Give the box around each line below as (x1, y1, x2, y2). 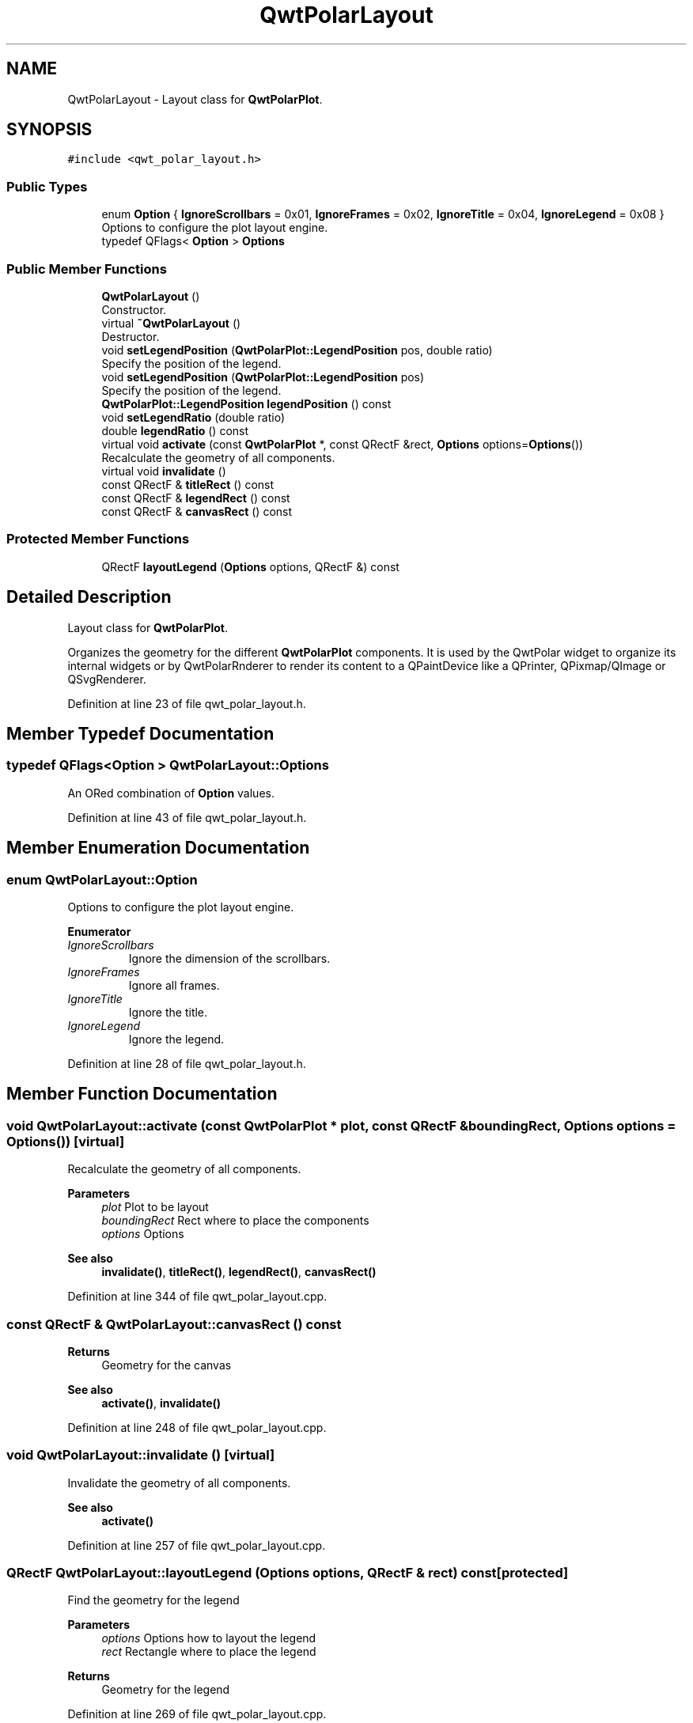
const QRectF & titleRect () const (101, 477, 275, 491)
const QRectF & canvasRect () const (101, 504, 293, 518)
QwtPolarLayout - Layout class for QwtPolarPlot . (67, 92, 323, 106)
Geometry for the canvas (101, 1358, 232, 1372)
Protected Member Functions (6, 531, 190, 547)
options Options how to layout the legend (101, 1631, 316, 1645)
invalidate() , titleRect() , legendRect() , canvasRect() (101, 1265, 377, 1279)
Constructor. (101, 302, 167, 316)
